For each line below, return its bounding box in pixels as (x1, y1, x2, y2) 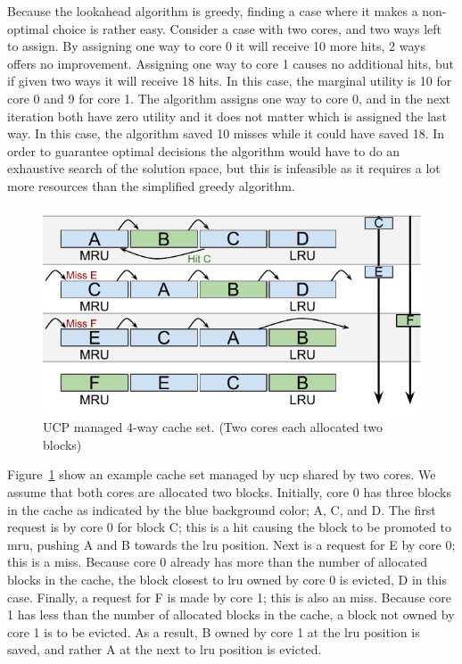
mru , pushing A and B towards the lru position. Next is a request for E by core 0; (7, 535, 456, 553)
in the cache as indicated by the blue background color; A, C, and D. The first (7, 500, 436, 519)
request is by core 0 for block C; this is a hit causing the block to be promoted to (7, 518, 451, 536)
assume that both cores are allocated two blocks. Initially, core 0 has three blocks (7, 482, 451, 501)
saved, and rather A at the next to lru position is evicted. (7, 640, 322, 659)
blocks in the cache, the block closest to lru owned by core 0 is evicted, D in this (7, 569, 447, 588)
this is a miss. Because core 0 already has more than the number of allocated (7, 552, 427, 571)
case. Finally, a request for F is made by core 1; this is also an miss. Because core (7, 587, 451, 606)
